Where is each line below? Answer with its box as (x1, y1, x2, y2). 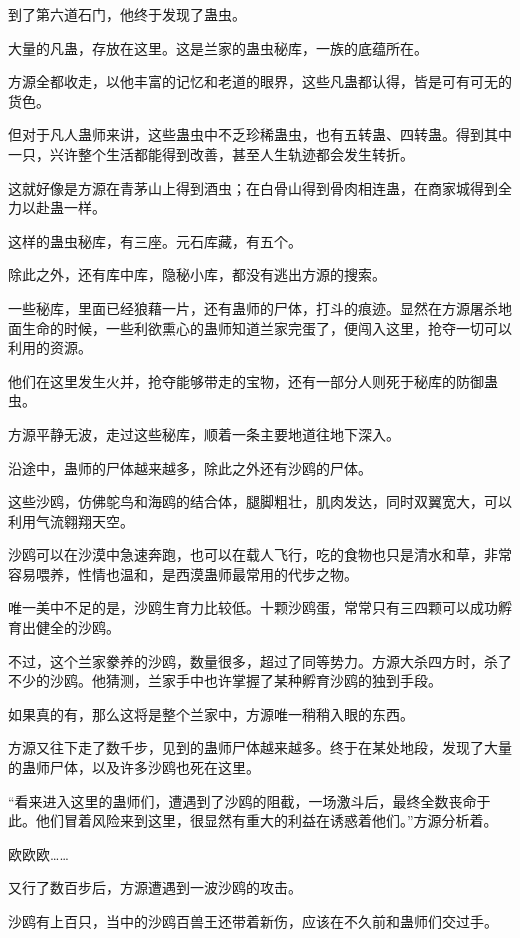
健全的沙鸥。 (35, 617, 120, 638)
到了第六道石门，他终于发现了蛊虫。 (8, 4, 246, 24)
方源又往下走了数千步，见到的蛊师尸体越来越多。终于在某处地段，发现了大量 (8, 737, 512, 758)
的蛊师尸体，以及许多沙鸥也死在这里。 (8, 757, 260, 778)
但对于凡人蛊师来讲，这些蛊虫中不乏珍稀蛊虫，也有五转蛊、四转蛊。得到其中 (8, 124, 512, 145)
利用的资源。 (8, 337, 92, 358)
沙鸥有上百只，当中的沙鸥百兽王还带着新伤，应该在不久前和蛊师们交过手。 (8, 911, 498, 931)
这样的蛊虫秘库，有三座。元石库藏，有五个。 (8, 230, 302, 251)
